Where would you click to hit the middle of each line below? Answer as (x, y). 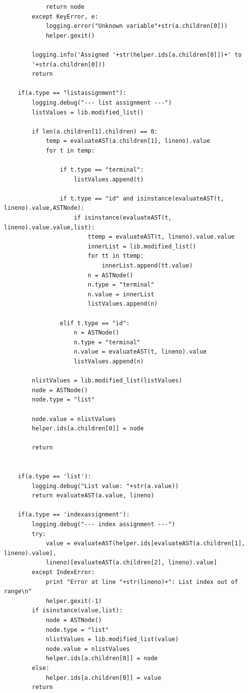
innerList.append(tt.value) (147, 266)
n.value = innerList (121, 294)
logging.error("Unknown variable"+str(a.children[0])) (137, 26)
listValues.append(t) (109, 179)
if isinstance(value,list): (77, 611)
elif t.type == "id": (95, 323)
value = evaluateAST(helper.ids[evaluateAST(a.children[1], (145, 544)
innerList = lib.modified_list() (142, 246)
